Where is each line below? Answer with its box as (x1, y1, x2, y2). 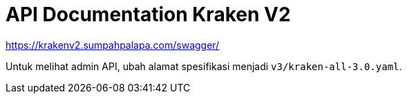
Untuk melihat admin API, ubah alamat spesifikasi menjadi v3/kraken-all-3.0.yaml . (6, 60, 402, 72)
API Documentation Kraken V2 (6, 3, 291, 26)
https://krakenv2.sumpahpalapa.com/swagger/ (6, 38, 220, 51)
